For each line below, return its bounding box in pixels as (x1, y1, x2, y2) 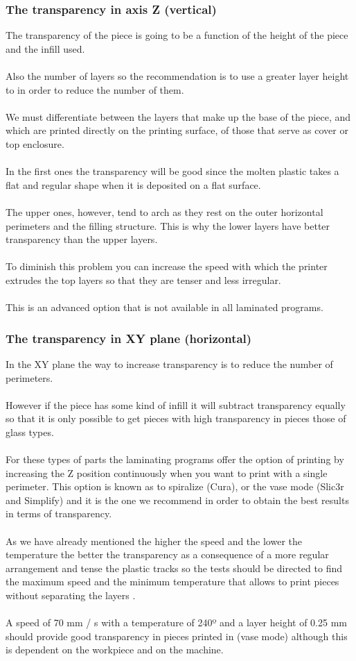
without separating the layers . (6, 588, 136, 602)
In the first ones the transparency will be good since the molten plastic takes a (6, 164, 339, 178)
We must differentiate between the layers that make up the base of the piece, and (6, 109, 351, 124)
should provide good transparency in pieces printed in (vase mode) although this (6, 628, 348, 643)
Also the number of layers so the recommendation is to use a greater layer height (6, 69, 349, 83)
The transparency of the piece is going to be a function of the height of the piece (6, 28, 348, 42)
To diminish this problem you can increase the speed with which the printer (6, 259, 328, 274)
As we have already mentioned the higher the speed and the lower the (6, 533, 303, 548)
